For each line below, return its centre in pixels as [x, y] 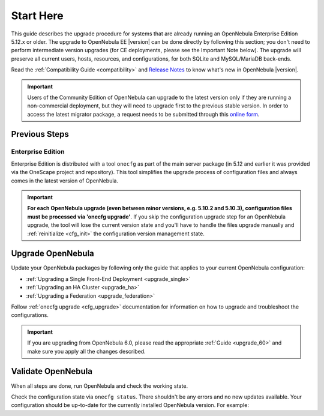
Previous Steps [40, 134]
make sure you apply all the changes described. [87, 351]
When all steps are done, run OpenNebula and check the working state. [100, 386]
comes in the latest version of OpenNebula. [64, 181]
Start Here [37, 16]
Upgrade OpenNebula [52, 254]
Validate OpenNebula [52, 371]
